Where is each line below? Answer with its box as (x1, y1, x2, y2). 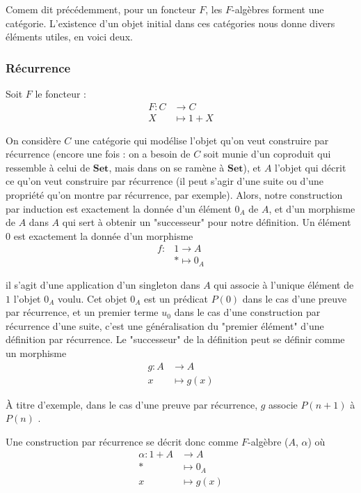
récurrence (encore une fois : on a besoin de (6, 146, 191, 161)
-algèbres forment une (232, 2, 324, 16)
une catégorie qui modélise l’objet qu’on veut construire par (74, 132, 329, 147)
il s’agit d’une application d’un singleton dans (6, 277, 200, 291)
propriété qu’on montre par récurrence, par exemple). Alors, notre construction (6, 188, 343, 202)
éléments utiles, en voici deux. (6, 29, 133, 44)
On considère (6, 132, 61, 147)
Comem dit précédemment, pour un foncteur (6, 2, 196, 16)
